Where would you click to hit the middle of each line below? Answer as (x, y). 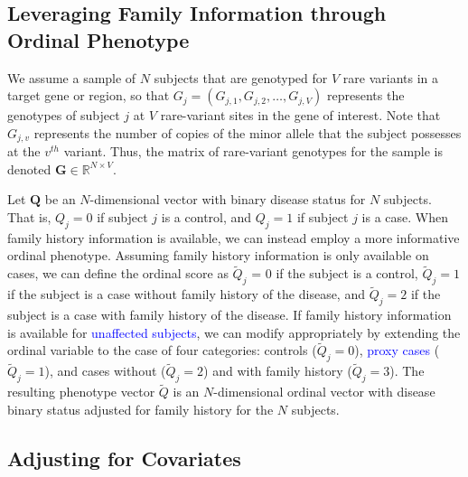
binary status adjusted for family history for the (140, 410)
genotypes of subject (64, 115)
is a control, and (206, 217)
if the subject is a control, (347, 273)
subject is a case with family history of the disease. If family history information (229, 315)
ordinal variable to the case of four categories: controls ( (162, 350)
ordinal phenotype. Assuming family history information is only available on (218, 255)
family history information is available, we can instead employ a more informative (234, 237)
